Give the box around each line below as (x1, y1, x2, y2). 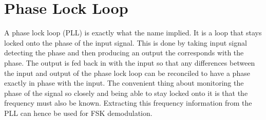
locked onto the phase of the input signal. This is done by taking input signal (4, 37, 247, 48)
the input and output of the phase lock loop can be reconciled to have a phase (4, 67, 250, 78)
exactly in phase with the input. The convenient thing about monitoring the (4, 77, 244, 88)
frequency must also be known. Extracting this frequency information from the (4, 97, 252, 108)
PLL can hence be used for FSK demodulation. (4, 107, 153, 118)
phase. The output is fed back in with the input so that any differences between (4, 57, 255, 68)
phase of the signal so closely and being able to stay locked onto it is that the (4, 87, 248, 98)
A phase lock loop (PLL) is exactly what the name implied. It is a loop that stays (4, 27, 262, 38)
